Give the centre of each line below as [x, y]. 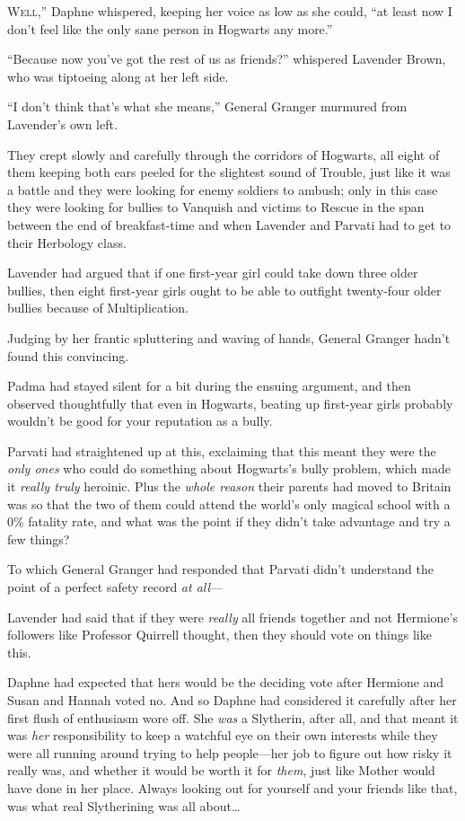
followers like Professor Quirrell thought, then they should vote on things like [219, 635]
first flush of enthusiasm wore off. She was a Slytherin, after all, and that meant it [233, 717]
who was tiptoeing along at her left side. [118, 76]
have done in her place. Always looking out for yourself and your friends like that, [232, 787]
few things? [39, 539]
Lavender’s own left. [62, 124]
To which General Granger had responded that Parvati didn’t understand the [220, 569]
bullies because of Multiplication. [98, 308]
